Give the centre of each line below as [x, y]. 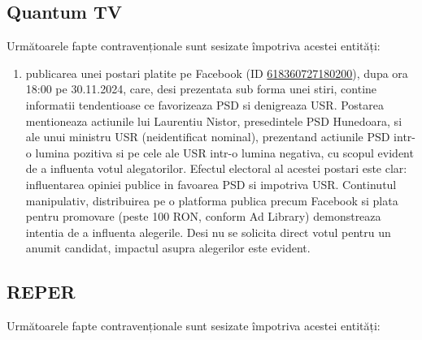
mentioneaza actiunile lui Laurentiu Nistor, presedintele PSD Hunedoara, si [214, 121]
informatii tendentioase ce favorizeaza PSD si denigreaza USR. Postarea [204, 104]
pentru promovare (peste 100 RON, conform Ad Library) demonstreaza [203, 216]
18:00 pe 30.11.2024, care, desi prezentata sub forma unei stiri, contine [201, 89]
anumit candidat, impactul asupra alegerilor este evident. [168, 248]
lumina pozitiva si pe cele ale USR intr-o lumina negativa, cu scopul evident [224, 152]
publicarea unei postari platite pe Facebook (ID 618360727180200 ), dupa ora [217, 73]
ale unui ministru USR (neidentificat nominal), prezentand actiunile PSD [208, 137]
